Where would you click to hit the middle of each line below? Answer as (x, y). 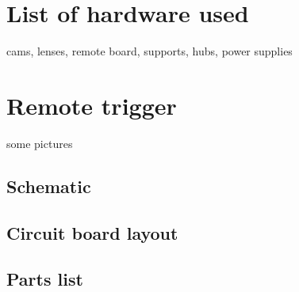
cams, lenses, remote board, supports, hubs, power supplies (149, 51)
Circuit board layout (92, 232)
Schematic (49, 186)
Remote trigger (92, 105)
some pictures (40, 143)
